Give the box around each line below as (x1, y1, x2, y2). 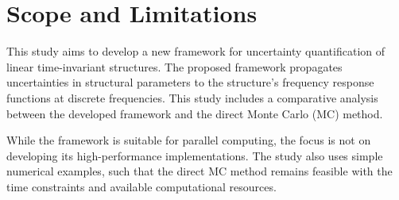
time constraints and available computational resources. (6, 178, 277, 194)
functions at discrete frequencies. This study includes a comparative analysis (6, 89, 378, 106)
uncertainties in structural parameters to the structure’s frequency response (6, 74, 374, 90)
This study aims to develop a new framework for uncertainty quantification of (6, 43, 385, 60)
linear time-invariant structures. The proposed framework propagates (6, 58, 343, 75)
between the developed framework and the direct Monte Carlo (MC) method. (6, 105, 383, 121)
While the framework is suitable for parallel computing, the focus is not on (6, 132, 371, 148)
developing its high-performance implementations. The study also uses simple (6, 147, 383, 163)
